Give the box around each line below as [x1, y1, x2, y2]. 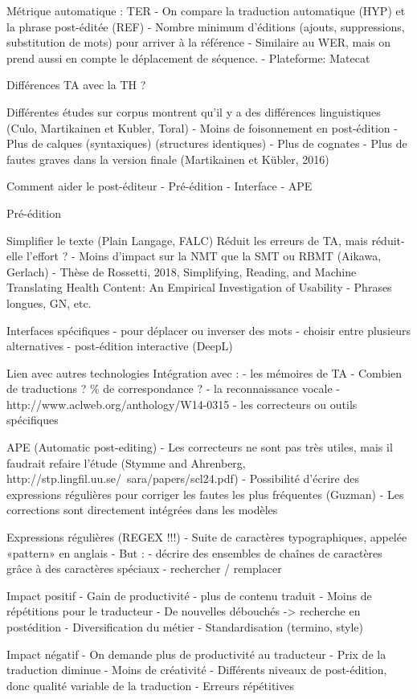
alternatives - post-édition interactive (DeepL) [6, 337, 233, 354]
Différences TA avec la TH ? [6, 76, 146, 93]
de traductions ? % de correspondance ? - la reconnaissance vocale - [6, 380, 340, 397]
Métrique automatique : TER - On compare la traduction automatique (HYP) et [6, 2, 406, 18]
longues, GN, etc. [6, 294, 92, 311]
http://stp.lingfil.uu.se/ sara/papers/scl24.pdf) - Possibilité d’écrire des [6, 470, 359, 487]
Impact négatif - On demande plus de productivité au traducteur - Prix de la [6, 645, 386, 662]
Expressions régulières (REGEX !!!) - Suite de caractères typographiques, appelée [6, 529, 407, 546]
